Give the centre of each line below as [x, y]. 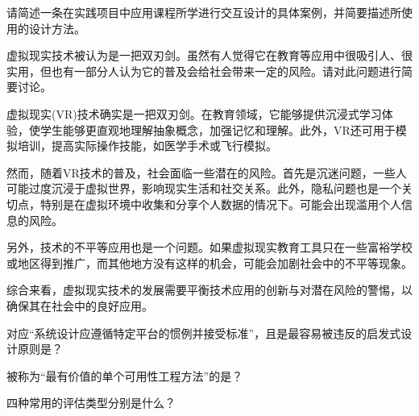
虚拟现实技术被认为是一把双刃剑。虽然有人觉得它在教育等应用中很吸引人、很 [209, 55]
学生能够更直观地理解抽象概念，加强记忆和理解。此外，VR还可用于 [218, 129]
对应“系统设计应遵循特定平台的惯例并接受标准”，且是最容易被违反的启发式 [204, 333]
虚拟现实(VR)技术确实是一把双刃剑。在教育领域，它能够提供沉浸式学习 [194, 113]
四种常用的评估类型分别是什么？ [91, 403]
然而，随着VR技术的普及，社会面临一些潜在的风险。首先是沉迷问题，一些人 [207, 172]
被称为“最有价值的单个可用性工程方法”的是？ [125, 375]
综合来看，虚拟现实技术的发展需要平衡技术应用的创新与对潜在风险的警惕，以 [209, 290]
